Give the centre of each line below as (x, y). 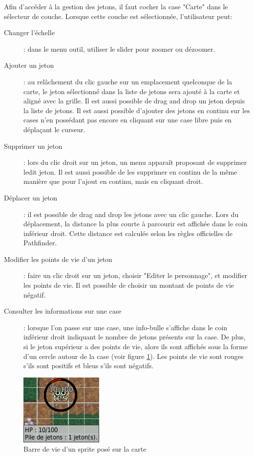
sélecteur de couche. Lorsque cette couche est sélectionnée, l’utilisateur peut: (118, 16)
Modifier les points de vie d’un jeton (58, 259)
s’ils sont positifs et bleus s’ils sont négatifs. (89, 366)
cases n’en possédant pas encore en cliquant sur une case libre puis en (128, 120)
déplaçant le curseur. (54, 129)
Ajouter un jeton (29, 65)
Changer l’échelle (29, 32)
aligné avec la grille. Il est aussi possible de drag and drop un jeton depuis (134, 101)
